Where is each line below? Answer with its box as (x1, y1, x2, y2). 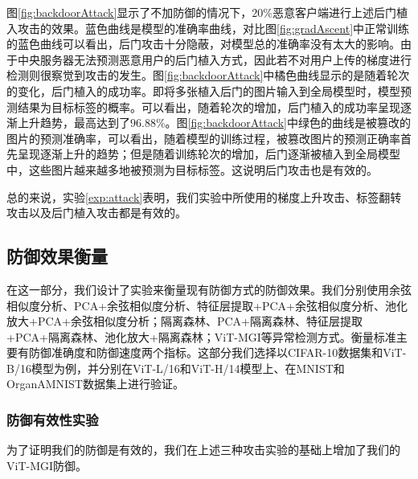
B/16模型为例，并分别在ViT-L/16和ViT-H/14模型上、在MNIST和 (6, 359, 345, 376)
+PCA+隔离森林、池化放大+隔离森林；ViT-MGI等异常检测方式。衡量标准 (6, 328, 396, 345)
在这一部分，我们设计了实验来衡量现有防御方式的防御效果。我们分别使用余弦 (6, 280, 412, 297)
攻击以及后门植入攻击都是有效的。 (6, 204, 186, 221)
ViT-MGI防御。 (6, 456, 88, 473)
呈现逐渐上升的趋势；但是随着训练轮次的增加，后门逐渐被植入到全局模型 (17, 145, 400, 162)
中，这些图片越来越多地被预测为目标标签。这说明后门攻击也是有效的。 (6, 161, 378, 178)
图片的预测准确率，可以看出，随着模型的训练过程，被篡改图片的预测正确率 (6, 129, 400, 146)
